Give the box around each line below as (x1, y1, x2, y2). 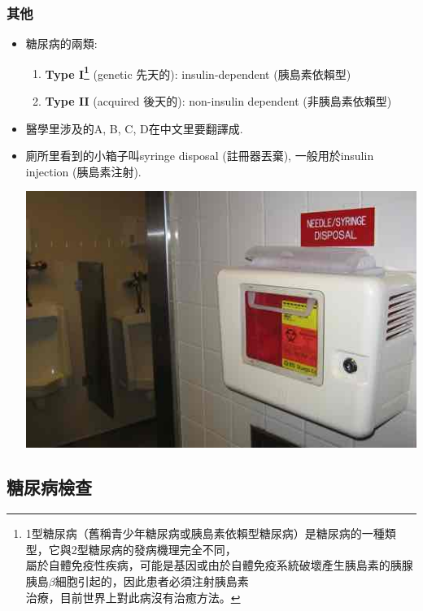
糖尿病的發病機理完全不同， (88, 540, 237, 557)
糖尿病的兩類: (25, 35, 98, 52)
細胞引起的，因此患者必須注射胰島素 (55, 572, 249, 589)
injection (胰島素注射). (25, 162, 142, 180)
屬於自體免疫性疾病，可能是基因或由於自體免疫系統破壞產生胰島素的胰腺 (25, 557, 413, 574)
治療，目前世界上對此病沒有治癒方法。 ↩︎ (25, 588, 241, 605)
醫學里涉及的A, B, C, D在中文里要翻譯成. (25, 119, 243, 136)
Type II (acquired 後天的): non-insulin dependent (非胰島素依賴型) (45, 93, 392, 110)
